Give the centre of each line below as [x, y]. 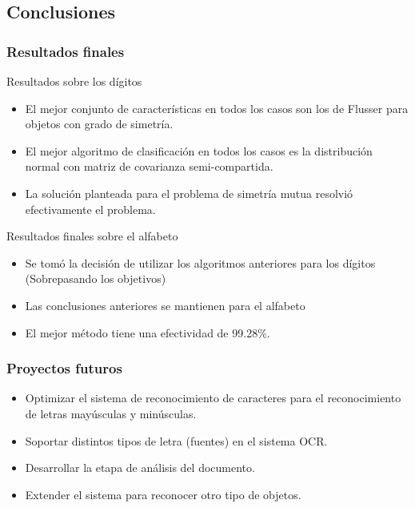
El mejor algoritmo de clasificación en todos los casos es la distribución [199, 150]
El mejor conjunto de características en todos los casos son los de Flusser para [217, 108]
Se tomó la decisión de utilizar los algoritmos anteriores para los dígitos [200, 262]
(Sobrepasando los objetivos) [96, 278]
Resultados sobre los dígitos [74, 81]
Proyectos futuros [64, 368]
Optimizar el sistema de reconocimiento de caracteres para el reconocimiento [213, 398]
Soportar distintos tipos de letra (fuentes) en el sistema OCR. [176, 440]
